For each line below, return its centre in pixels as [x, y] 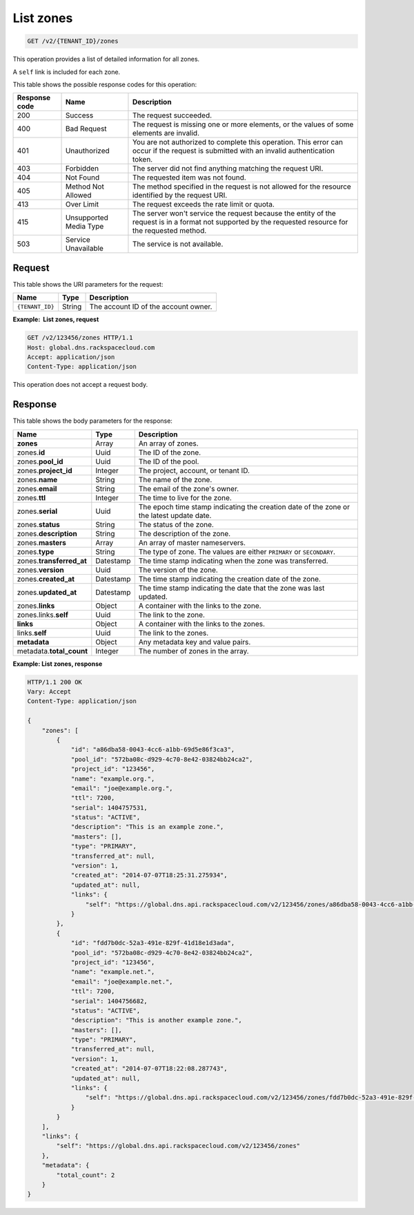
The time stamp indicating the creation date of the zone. [229, 579]
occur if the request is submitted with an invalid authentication [233, 151]
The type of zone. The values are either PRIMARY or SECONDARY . [237, 551]
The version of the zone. [178, 570]
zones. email [37, 488]
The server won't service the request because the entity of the [234, 213]
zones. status [38, 524]
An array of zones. [169, 443]
